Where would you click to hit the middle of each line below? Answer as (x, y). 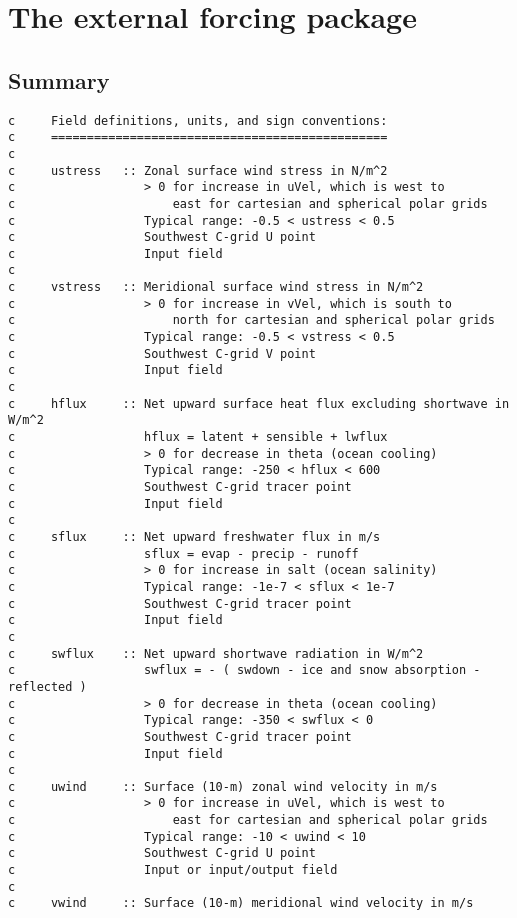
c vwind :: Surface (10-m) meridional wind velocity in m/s (241, 903)
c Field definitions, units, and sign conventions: (198, 120)
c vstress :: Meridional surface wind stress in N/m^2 (216, 287)
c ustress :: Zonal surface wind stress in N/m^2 (198, 170)
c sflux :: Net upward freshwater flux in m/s (194, 536)
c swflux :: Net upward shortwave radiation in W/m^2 (216, 653)
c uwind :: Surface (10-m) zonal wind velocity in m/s (223, 786)
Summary (59, 79)
